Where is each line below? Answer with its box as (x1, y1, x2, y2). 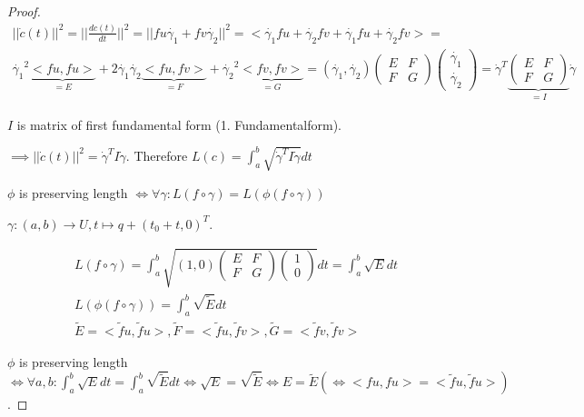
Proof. (7, 2, 41, 20)
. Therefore (125, 145, 188, 164)
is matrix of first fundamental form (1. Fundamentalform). (16, 114, 342, 134)
